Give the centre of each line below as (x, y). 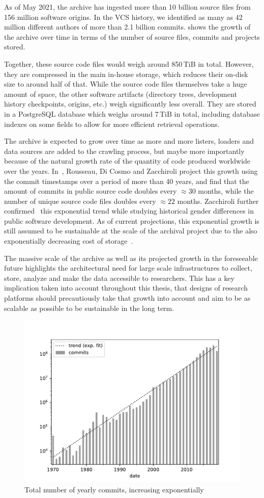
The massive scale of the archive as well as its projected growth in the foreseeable (131, 258)
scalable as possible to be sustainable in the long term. (89, 308)
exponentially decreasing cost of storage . (69, 241)
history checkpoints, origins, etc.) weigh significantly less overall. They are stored (130, 104)
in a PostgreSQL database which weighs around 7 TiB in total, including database (132, 113)
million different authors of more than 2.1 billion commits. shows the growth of (127, 27)
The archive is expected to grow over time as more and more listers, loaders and (129, 141)
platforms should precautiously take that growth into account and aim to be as (127, 298)
